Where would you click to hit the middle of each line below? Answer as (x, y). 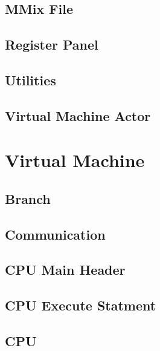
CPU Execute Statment (81, 305)
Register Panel (52, 44)
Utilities (30, 80)
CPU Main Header (65, 270)
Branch (28, 198)
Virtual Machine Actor (78, 115)
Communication (55, 234)
